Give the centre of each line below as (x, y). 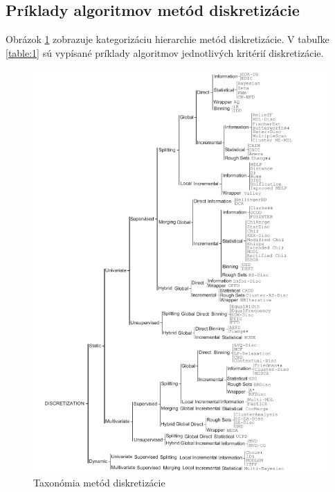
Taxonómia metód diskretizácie (99, 483)
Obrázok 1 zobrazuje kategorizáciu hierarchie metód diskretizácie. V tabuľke (167, 39)
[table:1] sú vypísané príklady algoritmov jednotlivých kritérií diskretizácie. (165, 52)
